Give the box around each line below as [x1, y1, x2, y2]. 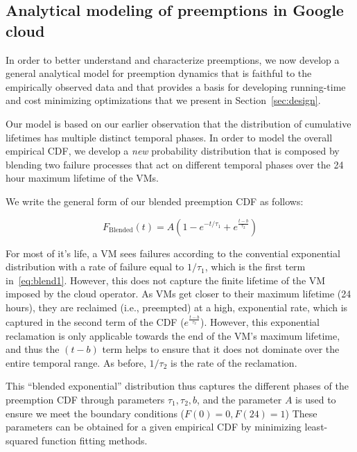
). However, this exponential [200, 314, 320, 329]
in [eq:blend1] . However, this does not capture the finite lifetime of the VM [6, 272, 326, 287]
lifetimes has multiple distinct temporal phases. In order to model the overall [6, 130, 333, 144]
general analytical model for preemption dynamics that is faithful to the [6, 66, 312, 80]
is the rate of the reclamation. [170, 355, 297, 370]
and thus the [6, 342, 60, 356]
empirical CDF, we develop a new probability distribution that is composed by [6, 144, 340, 158]
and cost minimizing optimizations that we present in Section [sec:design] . [6, 93, 321, 107]
